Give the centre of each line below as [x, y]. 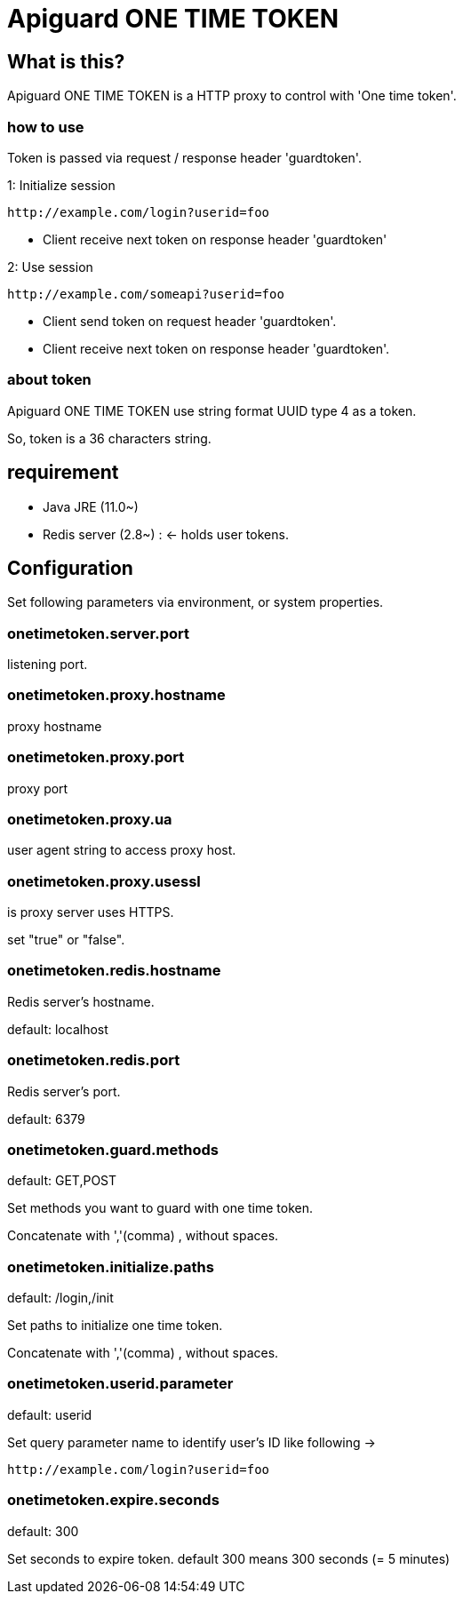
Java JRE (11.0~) [91, 506]
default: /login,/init [60, 1298]
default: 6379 [46, 1119]
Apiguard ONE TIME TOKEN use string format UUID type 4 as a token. [212, 410]
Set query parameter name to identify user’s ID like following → [192, 1442]
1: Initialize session [61, 185]
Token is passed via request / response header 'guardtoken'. [184, 157]
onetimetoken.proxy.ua [90, 819]
